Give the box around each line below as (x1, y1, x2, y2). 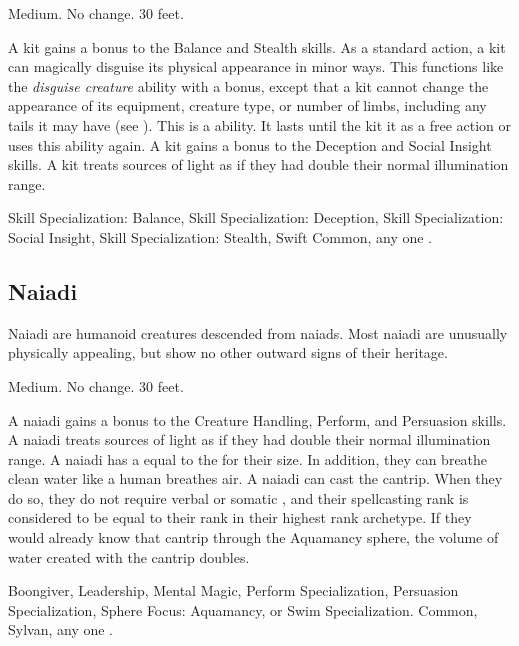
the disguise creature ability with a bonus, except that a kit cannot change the (8, 75, 489, 96)
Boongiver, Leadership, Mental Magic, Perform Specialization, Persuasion (8, 580, 459, 601)
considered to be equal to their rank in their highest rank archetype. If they (8, 507, 472, 528)
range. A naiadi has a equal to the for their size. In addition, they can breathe (8, 448, 488, 469)
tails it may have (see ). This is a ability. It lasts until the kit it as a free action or (8, 114, 512, 135)
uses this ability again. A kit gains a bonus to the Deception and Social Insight (8, 134, 492, 155)
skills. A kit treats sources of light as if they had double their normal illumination (8, 154, 509, 175)
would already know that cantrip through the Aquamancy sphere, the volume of (8, 527, 499, 548)
